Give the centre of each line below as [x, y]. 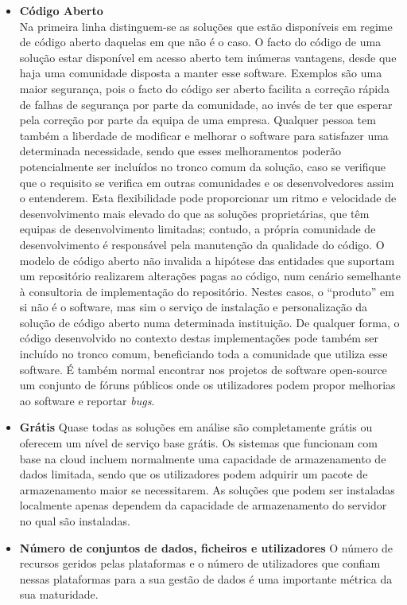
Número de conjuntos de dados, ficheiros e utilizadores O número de [206, 547]
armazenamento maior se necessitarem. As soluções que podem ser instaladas [207, 489]
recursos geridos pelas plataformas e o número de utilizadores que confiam [200, 563]
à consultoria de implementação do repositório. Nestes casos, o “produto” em [207, 291]
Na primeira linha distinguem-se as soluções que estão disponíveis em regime [206, 26]
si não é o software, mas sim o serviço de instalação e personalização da [194, 307]
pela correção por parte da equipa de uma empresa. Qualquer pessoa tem [198, 120]
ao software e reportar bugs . [87, 400]
